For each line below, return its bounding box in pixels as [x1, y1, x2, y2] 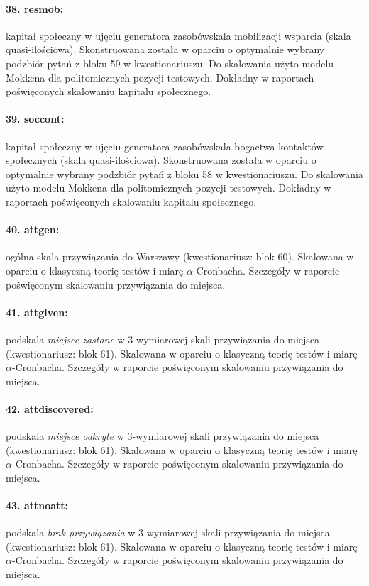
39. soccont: [6, 111, 65, 126]
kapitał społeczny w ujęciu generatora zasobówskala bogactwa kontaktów [6, 138, 324, 153]
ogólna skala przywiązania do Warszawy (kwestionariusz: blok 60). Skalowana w [6, 249, 354, 264]
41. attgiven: [6, 304, 68, 319]
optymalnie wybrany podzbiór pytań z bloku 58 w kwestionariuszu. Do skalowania [6, 166, 363, 181]
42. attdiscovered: [6, 401, 94, 416]
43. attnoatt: [6, 498, 69, 513]
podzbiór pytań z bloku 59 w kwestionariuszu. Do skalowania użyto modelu [6, 55, 334, 70]
